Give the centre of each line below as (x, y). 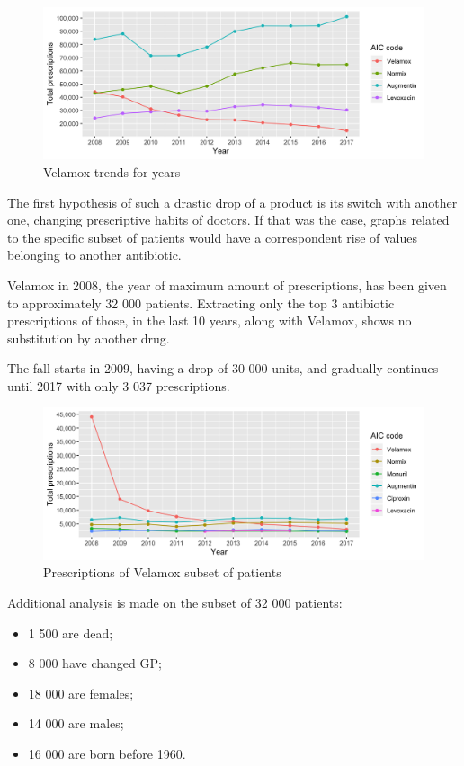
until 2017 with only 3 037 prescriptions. (119, 385)
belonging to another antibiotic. (94, 255)
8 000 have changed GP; (95, 663)
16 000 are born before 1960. (107, 753)
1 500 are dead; (71, 632)
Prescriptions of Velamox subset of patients (162, 572)
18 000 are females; (81, 693)
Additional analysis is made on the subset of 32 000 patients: (175, 602)
